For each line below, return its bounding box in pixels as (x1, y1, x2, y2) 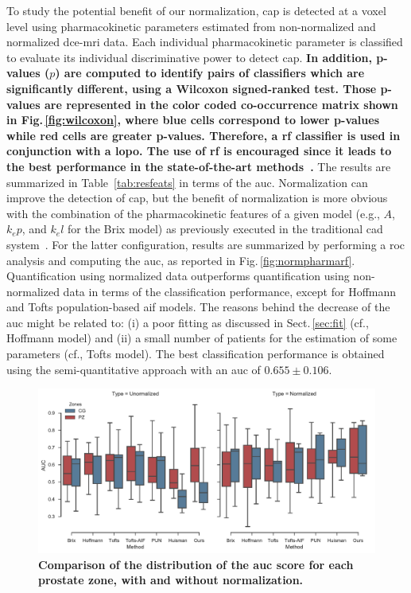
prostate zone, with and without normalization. (38, 572, 304, 588)
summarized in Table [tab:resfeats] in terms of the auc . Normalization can (6, 174, 368, 190)
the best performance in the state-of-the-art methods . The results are (6, 158, 391, 174)
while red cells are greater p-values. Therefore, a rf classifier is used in (6, 127, 401, 143)
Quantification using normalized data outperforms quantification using (6, 267, 350, 284)
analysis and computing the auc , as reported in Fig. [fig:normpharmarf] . (6, 252, 355, 268)
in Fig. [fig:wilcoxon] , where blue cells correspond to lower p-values (6, 111, 379, 128)
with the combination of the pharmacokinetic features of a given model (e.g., (6, 205, 380, 221)
